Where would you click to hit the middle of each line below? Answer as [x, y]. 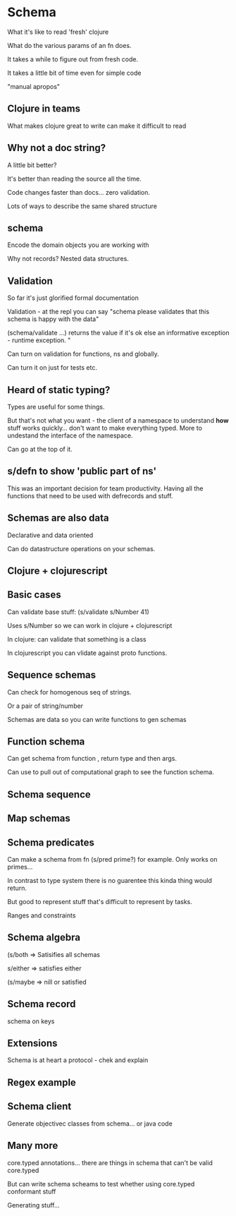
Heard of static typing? [59, 390]
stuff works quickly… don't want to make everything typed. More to [105, 428]
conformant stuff [32, 1191]
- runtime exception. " [39, 340]
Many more [33, 1146]
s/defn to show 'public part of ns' [82, 471]
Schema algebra [44, 938]
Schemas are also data [58, 518]
